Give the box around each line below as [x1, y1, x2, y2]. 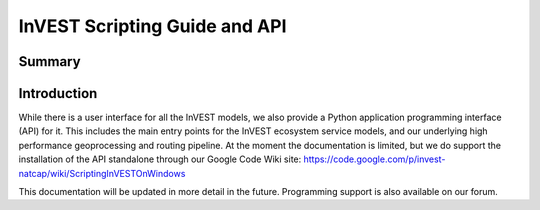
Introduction [18, 85, 98, 102]
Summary [18, 53, 81, 70]
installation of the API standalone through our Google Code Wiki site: [18, 153, 302, 165]
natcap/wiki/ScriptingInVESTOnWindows [18, 167, 186, 179]
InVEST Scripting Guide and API [18, 15, 287, 37]
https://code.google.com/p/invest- [303, 153, 446, 165]
